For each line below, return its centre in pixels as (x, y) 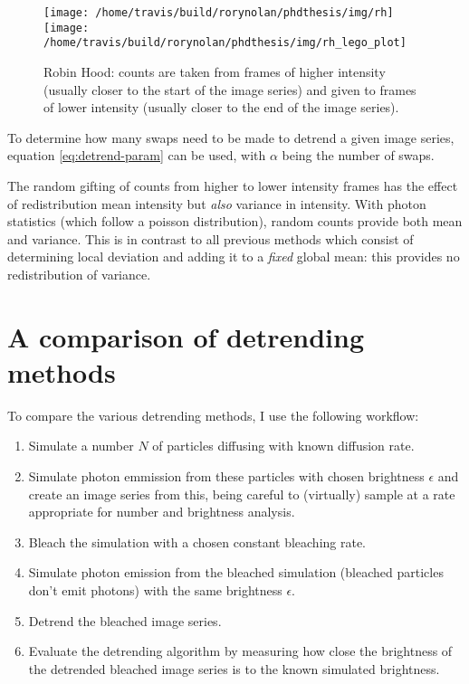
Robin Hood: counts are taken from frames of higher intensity (215, 71)
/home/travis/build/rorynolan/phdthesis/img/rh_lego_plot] (225, 43)
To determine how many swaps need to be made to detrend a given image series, (231, 137)
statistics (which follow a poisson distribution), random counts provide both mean (235, 221)
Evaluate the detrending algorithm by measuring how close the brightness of (240, 651)
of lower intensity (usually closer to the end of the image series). (221, 107)
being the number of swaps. (358, 155)
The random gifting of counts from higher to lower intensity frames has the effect (233, 185)
